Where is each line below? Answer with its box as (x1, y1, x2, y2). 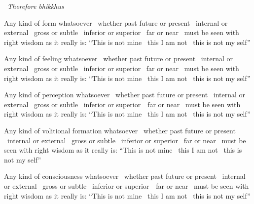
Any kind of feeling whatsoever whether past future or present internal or (4, 53, 233, 64)
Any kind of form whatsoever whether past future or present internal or (4, 17, 228, 28)
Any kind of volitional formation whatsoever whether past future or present (4, 125, 236, 135)
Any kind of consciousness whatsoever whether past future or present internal (4, 171, 246, 181)
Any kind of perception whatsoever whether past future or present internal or (4, 89, 246, 100)
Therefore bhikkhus (7, 1, 64, 11)
